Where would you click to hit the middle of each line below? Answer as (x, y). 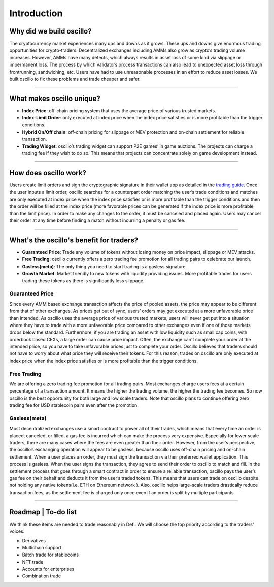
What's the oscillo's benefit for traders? (74, 240)
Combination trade (42, 576)
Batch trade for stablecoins (50, 555)
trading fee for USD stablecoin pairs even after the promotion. (74, 405)
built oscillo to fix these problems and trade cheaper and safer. (75, 79)
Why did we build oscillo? (50, 31)
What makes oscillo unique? (55, 98)
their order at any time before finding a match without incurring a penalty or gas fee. (97, 220)
